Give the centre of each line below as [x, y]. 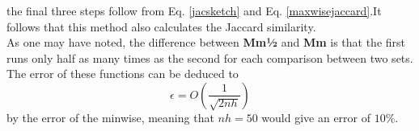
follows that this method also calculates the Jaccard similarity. [161, 26]
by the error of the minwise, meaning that [110, 117]
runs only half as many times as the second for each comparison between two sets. [210, 57]
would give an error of [316, 117]
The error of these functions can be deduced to [123, 74]
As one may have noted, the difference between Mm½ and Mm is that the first [206, 42]
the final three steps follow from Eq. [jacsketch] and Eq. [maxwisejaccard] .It [194, 10]
